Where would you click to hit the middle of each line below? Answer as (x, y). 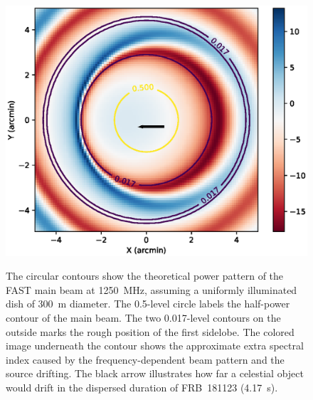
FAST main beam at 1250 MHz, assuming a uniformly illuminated (152, 289)
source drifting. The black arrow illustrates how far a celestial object (155, 373)
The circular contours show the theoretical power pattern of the (145, 276)
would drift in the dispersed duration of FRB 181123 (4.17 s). (142, 387)
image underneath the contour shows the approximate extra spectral (155, 346)
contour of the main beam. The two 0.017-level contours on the (143, 317)
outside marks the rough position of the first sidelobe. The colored (150, 331)
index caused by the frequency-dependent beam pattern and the (145, 359)
